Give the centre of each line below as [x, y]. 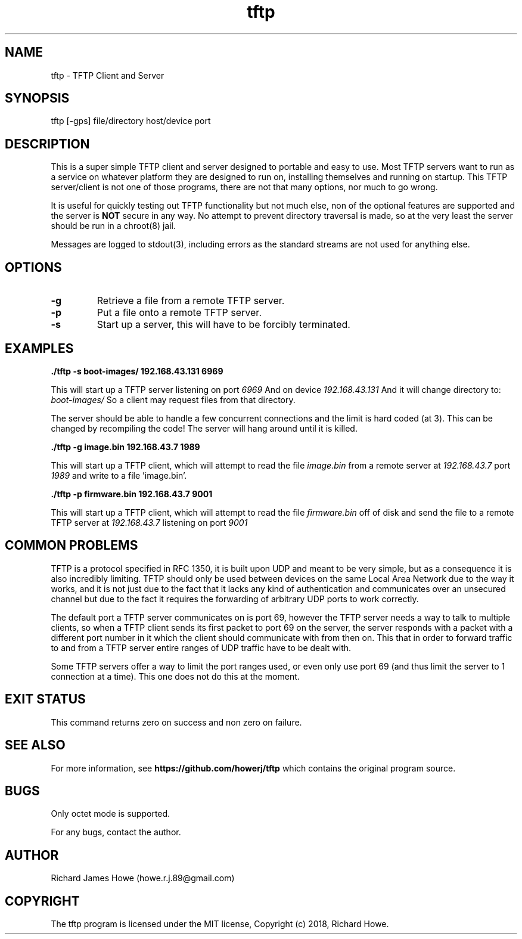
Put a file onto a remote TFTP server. [179, 313]
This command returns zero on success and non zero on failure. [176, 722]
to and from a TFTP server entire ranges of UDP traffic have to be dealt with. [201, 647]
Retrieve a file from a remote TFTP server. [191, 301]
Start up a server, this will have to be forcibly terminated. [223, 325]
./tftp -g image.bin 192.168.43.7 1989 [125, 447]
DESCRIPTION [47, 144]
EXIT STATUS [45, 699]
